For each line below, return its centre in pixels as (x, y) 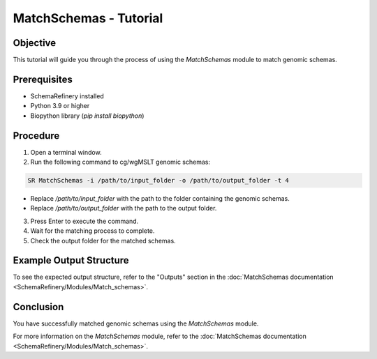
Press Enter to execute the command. (84, 221)
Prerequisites (43, 79)
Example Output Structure (71, 260)
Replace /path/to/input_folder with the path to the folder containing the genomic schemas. (160, 199)
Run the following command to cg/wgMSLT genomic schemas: (120, 162)
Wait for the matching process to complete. (93, 231)
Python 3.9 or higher (60, 106)
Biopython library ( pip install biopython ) (87, 116)
